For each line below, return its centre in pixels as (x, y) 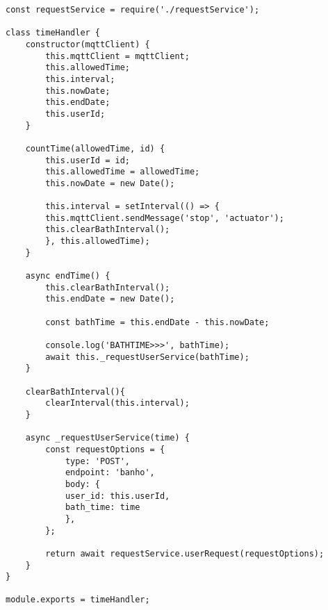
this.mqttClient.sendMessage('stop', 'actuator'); (165, 218)
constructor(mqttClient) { (88, 44)
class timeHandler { (53, 33)
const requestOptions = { (105, 449)
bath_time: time (102, 508)
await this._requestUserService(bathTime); (147, 357)
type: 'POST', (97, 461)
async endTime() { (68, 276)
